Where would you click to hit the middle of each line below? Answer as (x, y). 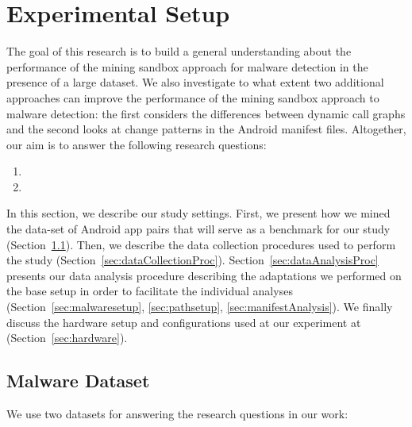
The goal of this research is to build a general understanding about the (179, 51)
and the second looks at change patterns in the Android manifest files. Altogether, (206, 129)
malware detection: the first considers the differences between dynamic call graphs (206, 113)
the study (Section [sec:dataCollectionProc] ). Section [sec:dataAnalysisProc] (193, 260)
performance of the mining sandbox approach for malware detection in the (187, 66)
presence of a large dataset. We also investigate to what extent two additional (195, 82)
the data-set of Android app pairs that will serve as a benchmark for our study (198, 229)
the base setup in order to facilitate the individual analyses (150, 291)
